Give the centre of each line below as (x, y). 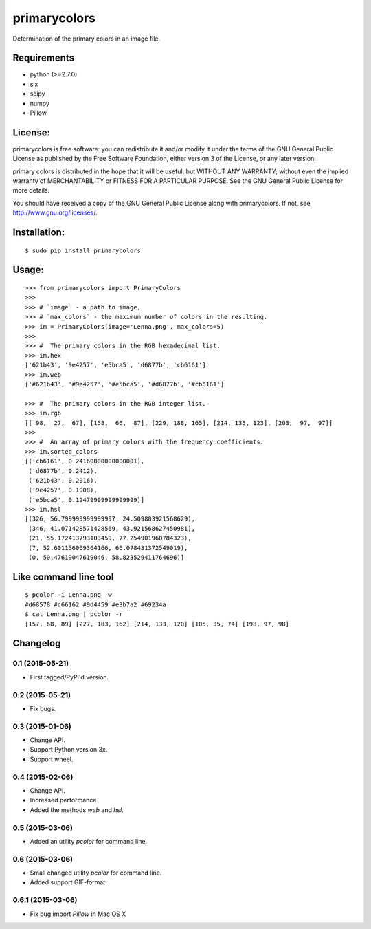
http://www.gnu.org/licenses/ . (55, 212)
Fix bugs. (43, 708)
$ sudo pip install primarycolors (83, 250)
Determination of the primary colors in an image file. (87, 39)
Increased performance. (64, 800)
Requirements (44, 58)
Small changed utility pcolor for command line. (96, 873)
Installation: (39, 233)
